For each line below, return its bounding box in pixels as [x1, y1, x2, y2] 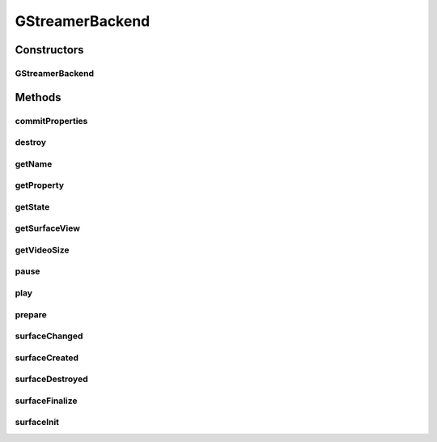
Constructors [15, 43, 84, 57]
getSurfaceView [15, 223, 81, 234]
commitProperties [15, 115, 88, 126]
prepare [15, 308, 48, 320]
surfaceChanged [15, 330, 83, 342]
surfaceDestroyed [15, 373, 88, 385]
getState [15, 201, 50, 212]
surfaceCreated [15, 352, 79, 363]
